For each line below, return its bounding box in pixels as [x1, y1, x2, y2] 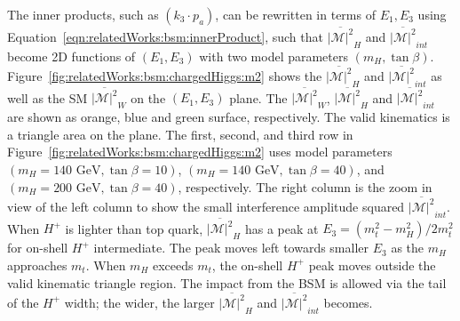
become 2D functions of [7, 46, 136, 65]
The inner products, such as [7, 5, 159, 23]
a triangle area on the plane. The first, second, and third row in [7, 124, 353, 143]
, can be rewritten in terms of [215, 5, 376, 23]
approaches [7, 255, 67, 274]
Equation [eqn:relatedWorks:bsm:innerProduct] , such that [7, 27, 323, 45]
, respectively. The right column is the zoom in [178, 177, 432, 196]
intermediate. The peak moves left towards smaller [93, 238, 369, 257]
